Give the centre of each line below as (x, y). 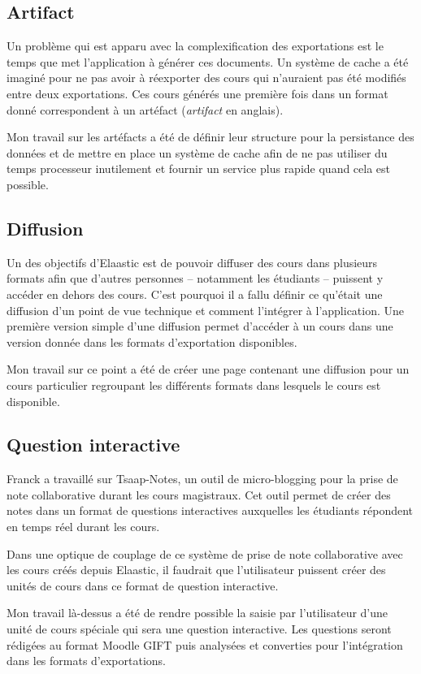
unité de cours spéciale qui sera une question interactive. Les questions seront (199, 629)
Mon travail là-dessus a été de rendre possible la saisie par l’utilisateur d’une (197, 613)
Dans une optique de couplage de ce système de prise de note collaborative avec (205, 553)
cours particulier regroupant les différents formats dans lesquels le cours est (194, 385)
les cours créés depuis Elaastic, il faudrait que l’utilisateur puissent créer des (196, 570)
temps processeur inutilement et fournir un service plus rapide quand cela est (199, 168)
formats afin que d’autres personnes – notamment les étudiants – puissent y (195, 278)
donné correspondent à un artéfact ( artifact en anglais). (145, 109)
